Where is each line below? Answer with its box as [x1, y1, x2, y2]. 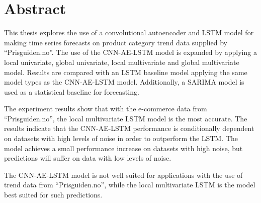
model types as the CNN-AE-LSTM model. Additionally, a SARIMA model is [4, 77, 244, 87]
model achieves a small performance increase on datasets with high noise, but [4, 143, 243, 153]
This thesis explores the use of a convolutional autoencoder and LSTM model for [4, 27, 254, 38]
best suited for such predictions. [4, 189, 103, 200]
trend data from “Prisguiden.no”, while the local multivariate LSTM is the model [4, 179, 255, 190]
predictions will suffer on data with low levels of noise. [4, 153, 171, 163]
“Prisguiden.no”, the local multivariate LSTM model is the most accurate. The [4, 113, 247, 123]
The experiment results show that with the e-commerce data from [4, 103, 207, 114]
